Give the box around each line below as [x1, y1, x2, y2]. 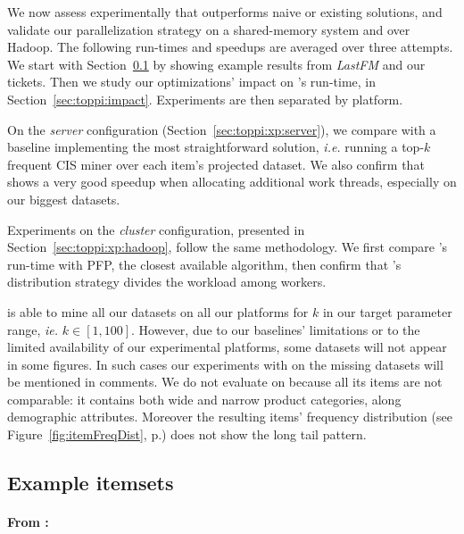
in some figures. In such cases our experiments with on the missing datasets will [7, 355, 443, 373]
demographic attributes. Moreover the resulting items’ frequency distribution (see [7, 407, 452, 426]
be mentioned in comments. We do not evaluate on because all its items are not [7, 372, 443, 391]
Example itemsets [7, 469, 174, 496]
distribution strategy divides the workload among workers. [7, 272, 327, 291]
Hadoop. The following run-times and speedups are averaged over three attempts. [7, 38, 453, 56]
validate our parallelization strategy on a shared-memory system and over [7, 20, 410, 38]
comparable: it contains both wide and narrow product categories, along [7, 389, 402, 408]
